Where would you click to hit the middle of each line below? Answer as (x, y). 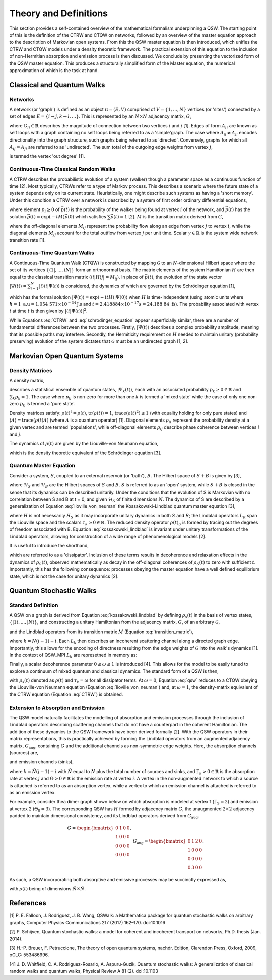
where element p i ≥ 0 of (35, 210)
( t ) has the (239, 209)
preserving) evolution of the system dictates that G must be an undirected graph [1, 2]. (99, 341)
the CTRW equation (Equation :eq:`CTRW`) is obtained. (66, 694)
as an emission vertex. (33, 792)
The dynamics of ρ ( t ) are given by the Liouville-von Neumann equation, (84, 444)
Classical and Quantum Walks (57, 85)
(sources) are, (24, 752)
